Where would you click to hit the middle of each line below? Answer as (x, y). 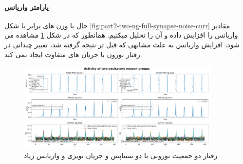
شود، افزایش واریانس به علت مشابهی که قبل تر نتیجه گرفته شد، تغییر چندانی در (122, 44)
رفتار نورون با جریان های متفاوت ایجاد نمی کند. (73, 54)
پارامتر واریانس (27, 7)
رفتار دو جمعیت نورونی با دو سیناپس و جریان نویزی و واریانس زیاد (121, 155)
